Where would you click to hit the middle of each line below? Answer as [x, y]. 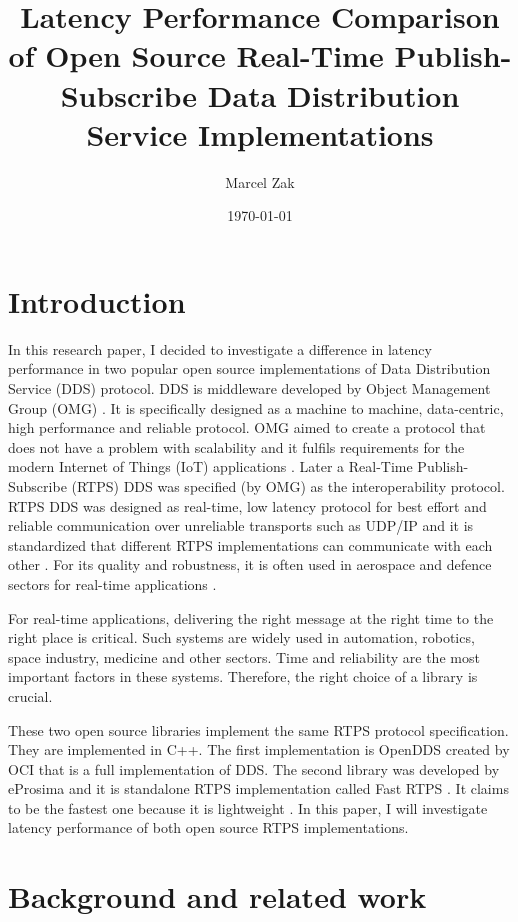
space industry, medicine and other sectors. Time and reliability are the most [244, 656]
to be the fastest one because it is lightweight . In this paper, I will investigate [248, 807]
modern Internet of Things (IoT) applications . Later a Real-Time [210, 466]
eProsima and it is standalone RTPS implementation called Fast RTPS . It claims [258, 788]
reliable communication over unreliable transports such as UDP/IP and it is [241, 525]
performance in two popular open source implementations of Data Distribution [249, 368]
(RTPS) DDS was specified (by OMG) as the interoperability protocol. [288, 485]
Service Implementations [260, 133]
